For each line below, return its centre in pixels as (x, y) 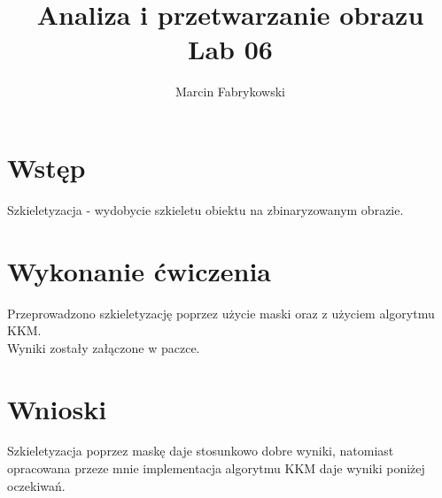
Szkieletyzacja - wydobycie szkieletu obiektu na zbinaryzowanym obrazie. (205, 209)
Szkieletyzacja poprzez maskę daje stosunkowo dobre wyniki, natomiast (201, 451)
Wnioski (57, 408)
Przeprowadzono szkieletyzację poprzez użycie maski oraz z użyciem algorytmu (221, 313)
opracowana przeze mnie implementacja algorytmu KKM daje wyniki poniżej (216, 468)
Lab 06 (230, 49)
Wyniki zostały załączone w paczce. (104, 347)
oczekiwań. (36, 485)
